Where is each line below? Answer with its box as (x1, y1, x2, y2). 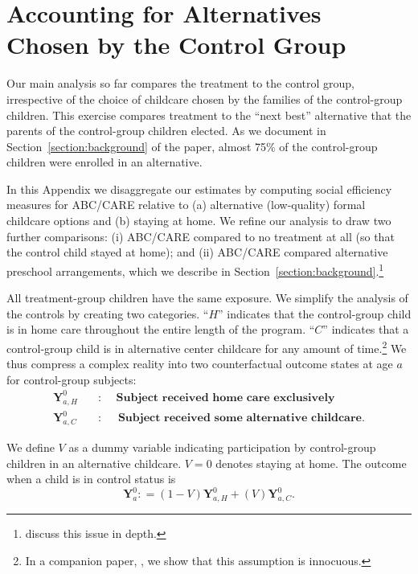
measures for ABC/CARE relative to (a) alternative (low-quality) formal (6, 196, 366, 213)
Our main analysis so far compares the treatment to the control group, (6, 75, 354, 92)
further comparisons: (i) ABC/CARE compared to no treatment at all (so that (6, 228, 395, 244)
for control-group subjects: (6, 371, 137, 387)
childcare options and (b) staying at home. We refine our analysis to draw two (6, 212, 391, 229)
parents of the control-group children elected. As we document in (6, 122, 326, 139)
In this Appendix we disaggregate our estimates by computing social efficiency (6, 180, 392, 197)
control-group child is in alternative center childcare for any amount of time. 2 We (6, 337, 407, 356)
